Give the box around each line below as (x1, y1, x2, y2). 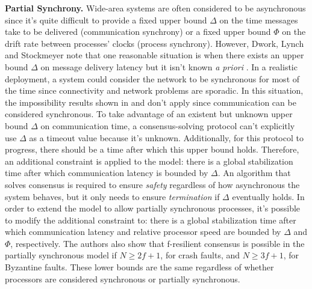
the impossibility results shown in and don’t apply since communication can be (5, 96, 296, 108)
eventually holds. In (232, 190, 305, 202)
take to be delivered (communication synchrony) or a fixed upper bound (5, 25, 271, 38)
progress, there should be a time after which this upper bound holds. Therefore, (5, 143, 299, 156)
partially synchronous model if (5, 249, 117, 261)
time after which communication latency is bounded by (5, 166, 208, 179)
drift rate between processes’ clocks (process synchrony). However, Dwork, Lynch (5, 37, 304, 49)
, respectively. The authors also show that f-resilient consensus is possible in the (10, 237, 305, 249)
